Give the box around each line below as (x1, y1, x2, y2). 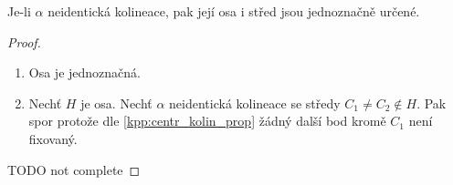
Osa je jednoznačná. (28, 63, 141, 82)
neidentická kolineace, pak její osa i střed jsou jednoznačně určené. (47, 2, 420, 20)
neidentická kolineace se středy (169, 93, 341, 112)
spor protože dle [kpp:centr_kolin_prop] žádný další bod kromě (28, 111, 386, 130)
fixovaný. (28, 128, 78, 148)
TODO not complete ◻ (7, 159, 141, 179)
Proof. (7, 32, 41, 51)
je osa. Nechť (80, 93, 153, 112)
